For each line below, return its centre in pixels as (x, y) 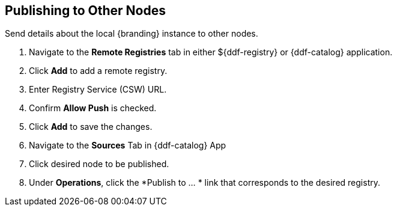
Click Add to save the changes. (91, 127)
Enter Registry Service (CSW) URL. (98, 90)
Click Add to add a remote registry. (98, 71)
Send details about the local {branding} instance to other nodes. (132, 34)
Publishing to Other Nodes (85, 11)
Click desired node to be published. (99, 164)
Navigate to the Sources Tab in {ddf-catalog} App (128, 145)
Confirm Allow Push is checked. (93, 108)
